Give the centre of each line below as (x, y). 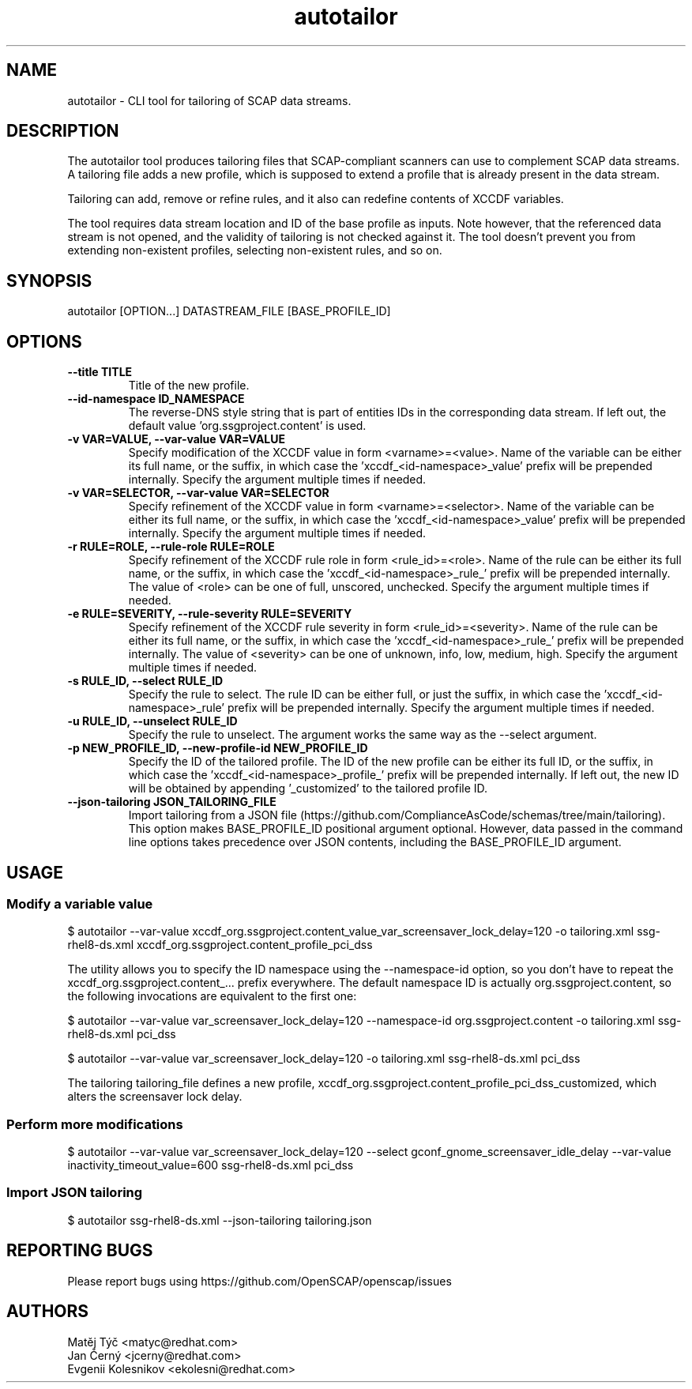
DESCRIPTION (63, 131)
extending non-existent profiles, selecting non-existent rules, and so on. (255, 250)
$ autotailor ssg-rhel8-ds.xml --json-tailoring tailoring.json (220, 1220)
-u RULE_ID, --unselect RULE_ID (152, 721)
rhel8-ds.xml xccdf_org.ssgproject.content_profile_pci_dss (220, 945)
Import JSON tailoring (75, 1193)
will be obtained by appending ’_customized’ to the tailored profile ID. (308, 789)
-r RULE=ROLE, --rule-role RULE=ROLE (171, 547)
